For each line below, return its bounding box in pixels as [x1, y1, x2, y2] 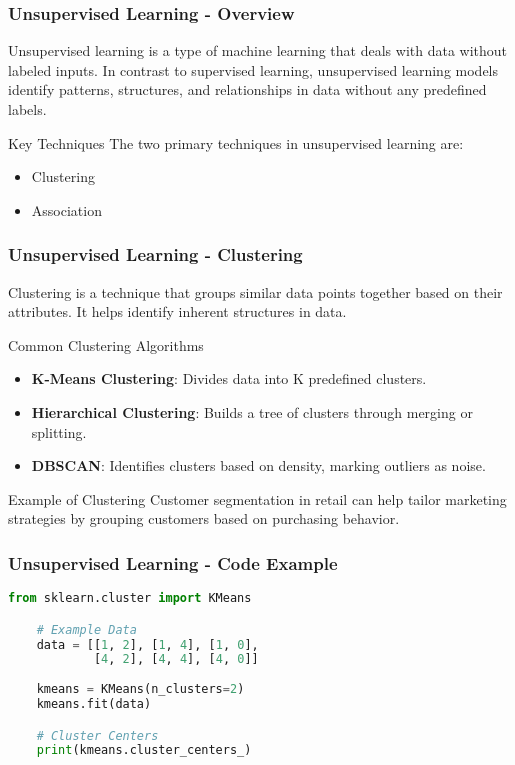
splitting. [31, 421, 87, 442]
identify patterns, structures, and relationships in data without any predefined [8, 79, 487, 100]
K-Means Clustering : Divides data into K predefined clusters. [31, 368, 427, 389]
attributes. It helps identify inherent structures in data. [8, 301, 347, 322]
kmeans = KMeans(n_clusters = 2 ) [36, 682, 245, 697]
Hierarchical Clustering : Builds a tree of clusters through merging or [31, 401, 473, 422]
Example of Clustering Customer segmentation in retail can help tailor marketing [8, 488, 507, 509]
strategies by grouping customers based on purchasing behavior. [8, 508, 400, 529]
